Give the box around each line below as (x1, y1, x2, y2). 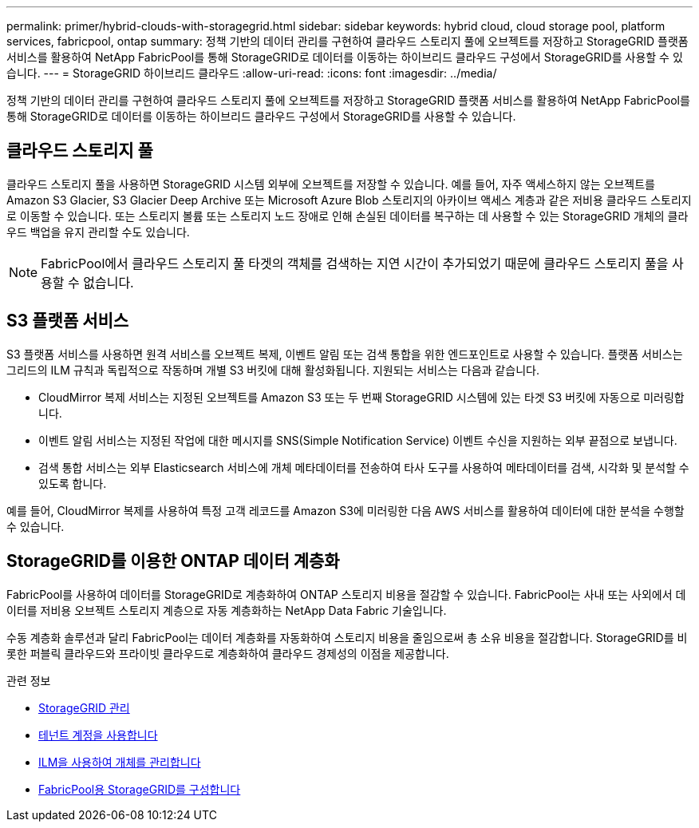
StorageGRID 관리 (38, 700, 130, 715)
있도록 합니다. (38, 476, 107, 490)
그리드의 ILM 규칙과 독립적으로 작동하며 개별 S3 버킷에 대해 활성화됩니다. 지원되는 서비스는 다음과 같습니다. (6, 362, 539, 377)
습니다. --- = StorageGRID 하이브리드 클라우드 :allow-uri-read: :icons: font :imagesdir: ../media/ (6, 66, 497, 80)
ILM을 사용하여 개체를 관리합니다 (38, 755, 201, 769)
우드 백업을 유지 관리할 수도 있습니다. (6, 224, 190, 239)
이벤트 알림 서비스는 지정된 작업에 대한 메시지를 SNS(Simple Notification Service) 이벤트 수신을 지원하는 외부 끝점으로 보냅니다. (38, 433, 677, 447)
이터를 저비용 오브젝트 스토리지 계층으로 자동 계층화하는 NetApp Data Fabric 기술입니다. (6, 603, 447, 617)
